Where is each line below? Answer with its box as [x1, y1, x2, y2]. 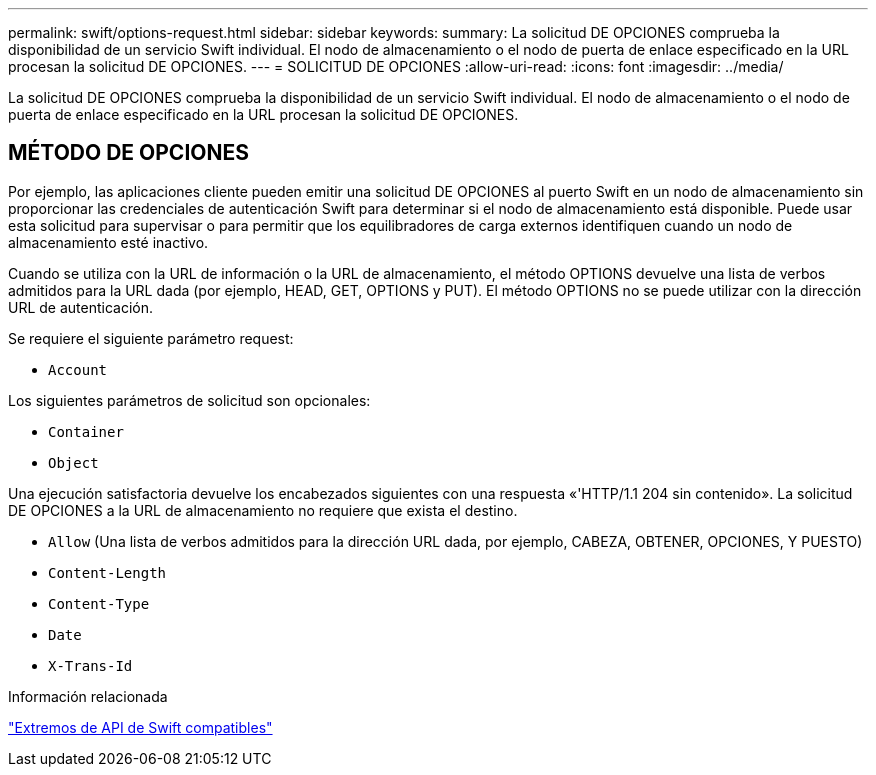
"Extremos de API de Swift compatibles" [8, 718, 273, 736]
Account [48, 361, 108, 378]
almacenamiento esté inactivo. [8, 233, 209, 251]
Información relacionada [8, 687, 168, 705]
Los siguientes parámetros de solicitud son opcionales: [8, 391, 371, 409]
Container [48, 423, 124, 440]
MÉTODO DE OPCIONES [8, 140, 249, 166]
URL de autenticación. [8, 298, 154, 316]
